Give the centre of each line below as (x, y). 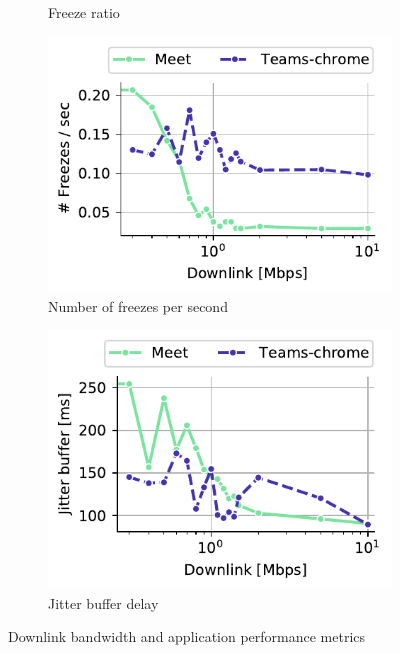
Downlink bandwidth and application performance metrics (187, 636)
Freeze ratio (84, 12)
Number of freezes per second (138, 305)
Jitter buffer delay (103, 602)
